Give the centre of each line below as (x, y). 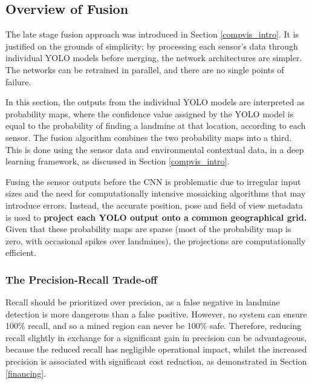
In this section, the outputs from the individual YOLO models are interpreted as (155, 102)
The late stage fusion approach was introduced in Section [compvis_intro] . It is (152, 34)
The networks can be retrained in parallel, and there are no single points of (145, 69)
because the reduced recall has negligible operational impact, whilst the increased (156, 349)
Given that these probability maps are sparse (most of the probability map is (148, 229)
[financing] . (26, 373)
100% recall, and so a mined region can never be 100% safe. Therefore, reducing (154, 326)
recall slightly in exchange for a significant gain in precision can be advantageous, (156, 337)
